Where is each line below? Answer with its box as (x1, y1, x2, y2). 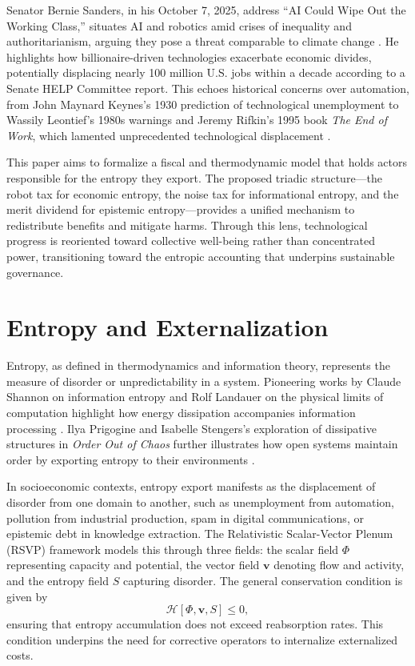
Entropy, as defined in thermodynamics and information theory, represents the (6, 357, 390, 374)
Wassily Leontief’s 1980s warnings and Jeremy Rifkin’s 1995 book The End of (6, 111, 387, 128)
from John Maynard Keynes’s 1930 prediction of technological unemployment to (6, 95, 399, 112)
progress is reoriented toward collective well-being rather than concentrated (6, 232, 375, 249)
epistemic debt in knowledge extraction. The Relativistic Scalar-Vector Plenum (6, 525, 393, 542)
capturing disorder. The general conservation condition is (122, 572, 403, 588)
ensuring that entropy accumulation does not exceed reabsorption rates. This (6, 616, 384, 632)
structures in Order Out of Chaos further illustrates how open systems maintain (6, 435, 398, 452)
